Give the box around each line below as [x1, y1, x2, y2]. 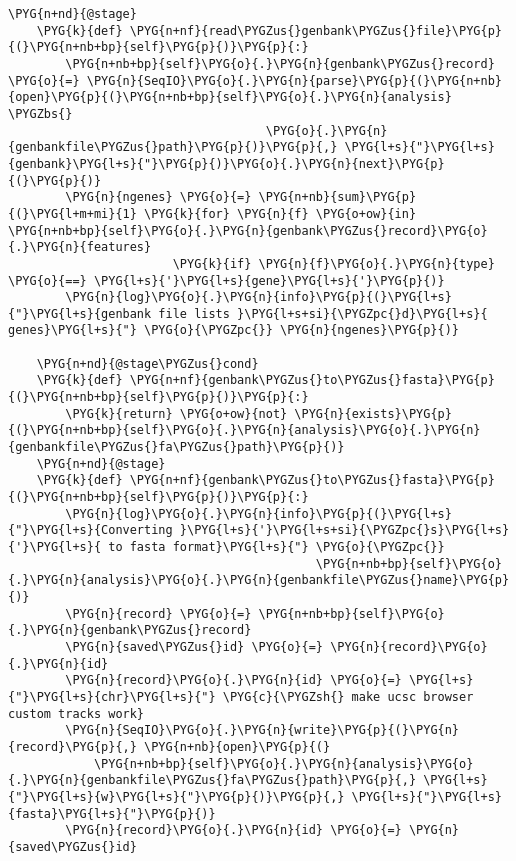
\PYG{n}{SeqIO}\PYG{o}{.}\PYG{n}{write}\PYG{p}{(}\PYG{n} [65, 723, 460, 738]
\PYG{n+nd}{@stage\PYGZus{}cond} [36, 356, 259, 371]
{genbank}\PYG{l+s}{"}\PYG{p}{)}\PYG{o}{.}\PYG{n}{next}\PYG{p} [8, 156, 445, 171]
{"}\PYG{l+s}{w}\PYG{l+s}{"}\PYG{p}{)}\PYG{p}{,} [8, 789, 345, 804]
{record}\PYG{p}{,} [8, 739, 137, 754]
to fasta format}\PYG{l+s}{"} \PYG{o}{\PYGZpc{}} [108, 540, 445, 554]
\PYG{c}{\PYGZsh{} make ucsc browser [222, 689, 474, 704]
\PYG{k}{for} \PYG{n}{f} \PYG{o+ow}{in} [144, 206, 417, 221]
